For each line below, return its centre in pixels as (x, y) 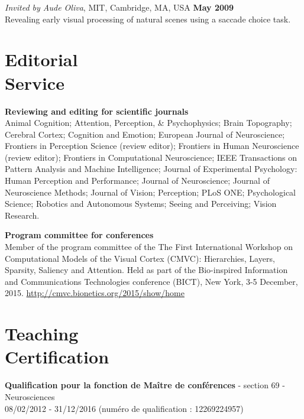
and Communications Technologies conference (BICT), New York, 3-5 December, (151, 281)
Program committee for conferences (79, 235)
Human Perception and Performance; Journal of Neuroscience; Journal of (137, 181)
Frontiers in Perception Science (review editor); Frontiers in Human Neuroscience (152, 146)
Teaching (42, 334)
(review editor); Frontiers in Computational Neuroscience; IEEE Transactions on (151, 157)
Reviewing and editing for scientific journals (97, 111)
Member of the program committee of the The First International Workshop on (149, 247)
